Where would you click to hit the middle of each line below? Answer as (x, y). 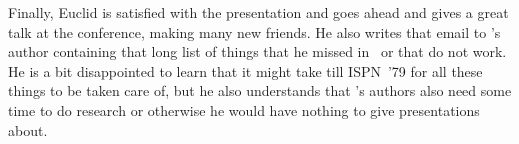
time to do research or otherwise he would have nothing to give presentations (244, 109)
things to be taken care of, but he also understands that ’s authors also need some (260, 90)
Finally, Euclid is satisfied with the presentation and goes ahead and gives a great (258, 12)
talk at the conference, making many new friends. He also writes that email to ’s (254, 31)
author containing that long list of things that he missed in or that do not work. (257, 51)
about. (28, 129)
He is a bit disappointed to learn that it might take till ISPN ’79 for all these (245, 70)
